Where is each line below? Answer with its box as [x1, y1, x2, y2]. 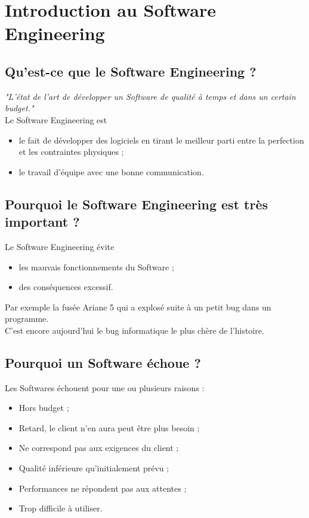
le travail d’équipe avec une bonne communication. [18, 165, 204, 178]
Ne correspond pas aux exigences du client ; [18, 441, 179, 454]
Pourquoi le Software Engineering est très [5, 194, 268, 213]
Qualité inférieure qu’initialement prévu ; [18, 462, 169, 474]
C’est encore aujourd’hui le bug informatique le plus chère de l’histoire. [5, 324, 264, 336]
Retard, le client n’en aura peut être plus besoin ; [18, 421, 200, 434]
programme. [5, 312, 49, 325]
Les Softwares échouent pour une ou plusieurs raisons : [5, 381, 205, 394]
